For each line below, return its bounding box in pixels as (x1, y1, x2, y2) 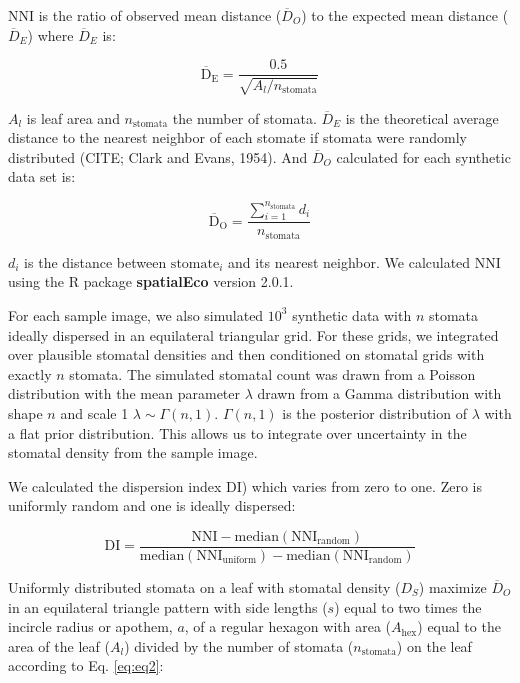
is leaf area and (26, 107, 120, 128)
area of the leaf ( (8, 635, 110, 656)
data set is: (8, 166, 76, 187)
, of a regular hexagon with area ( (184, 616, 392, 637)
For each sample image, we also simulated (8, 304, 264, 325)
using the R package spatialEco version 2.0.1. (8, 271, 294, 292)
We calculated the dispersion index (8, 475, 222, 496)
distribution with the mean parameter (8, 383, 240, 404)
